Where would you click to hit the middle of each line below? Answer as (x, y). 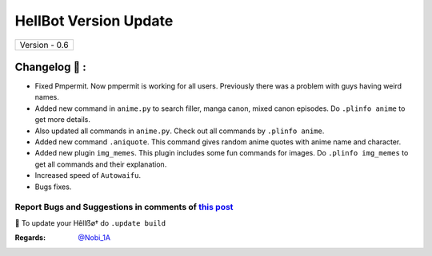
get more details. (63, 120)
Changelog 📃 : (51, 67)
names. (47, 97)
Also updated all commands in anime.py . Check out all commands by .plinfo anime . (180, 131)
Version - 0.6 (44, 45)
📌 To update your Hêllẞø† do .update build (90, 223)
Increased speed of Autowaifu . (88, 175)
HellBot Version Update (94, 21)
